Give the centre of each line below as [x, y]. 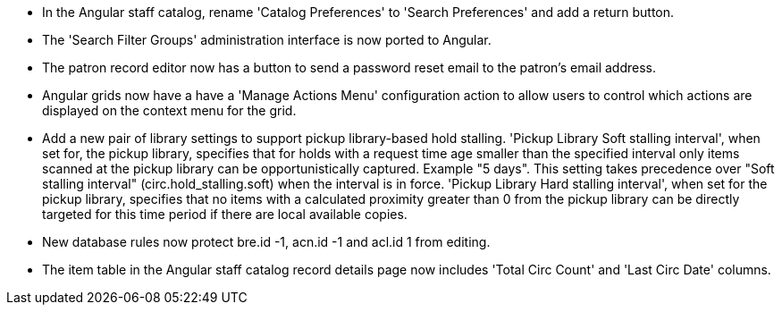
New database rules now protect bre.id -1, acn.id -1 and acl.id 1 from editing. [266, 242]
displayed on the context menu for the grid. [169, 110]
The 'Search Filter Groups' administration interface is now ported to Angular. [267, 40]
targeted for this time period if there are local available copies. [225, 214]
